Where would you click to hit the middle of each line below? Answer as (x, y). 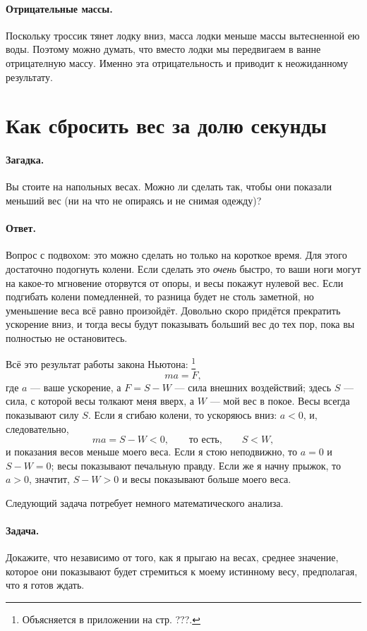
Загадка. (25, 160)
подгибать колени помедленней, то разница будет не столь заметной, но (160, 296)
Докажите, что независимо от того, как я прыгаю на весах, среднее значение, (172, 557)
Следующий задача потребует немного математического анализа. (145, 502)
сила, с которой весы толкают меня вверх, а (100, 401)
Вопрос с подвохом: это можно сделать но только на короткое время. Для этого (176, 255)
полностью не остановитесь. (67, 337)
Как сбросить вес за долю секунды (166, 125)
